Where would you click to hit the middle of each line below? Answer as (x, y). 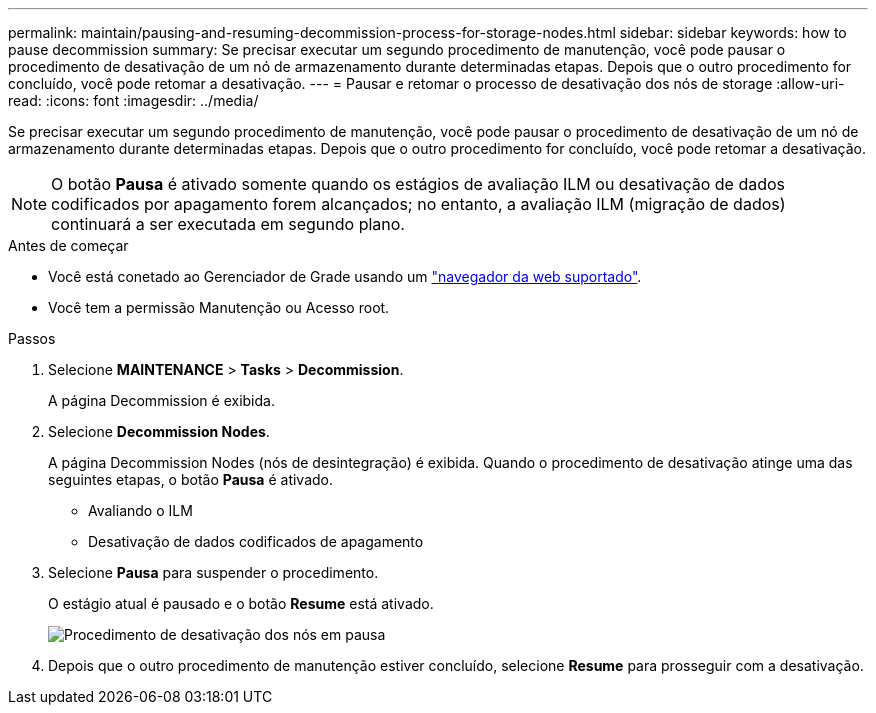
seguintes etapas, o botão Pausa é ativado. (191, 479)
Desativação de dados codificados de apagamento (256, 541)
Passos (32, 338)
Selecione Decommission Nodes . (159, 431)
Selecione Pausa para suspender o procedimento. (213, 572)
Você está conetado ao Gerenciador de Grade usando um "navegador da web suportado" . (345, 276)
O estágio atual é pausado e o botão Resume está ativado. (241, 603)
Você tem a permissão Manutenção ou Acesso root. (219, 307)
